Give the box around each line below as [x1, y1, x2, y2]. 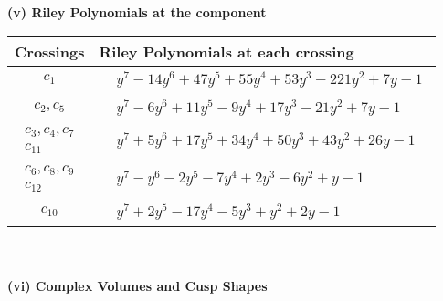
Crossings [15, 40, 85, 62]
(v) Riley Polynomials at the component [7, 3, 267, 21]
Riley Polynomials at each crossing [99, 40, 354, 62]
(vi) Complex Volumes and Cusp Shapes [7, 276, 268, 296]
